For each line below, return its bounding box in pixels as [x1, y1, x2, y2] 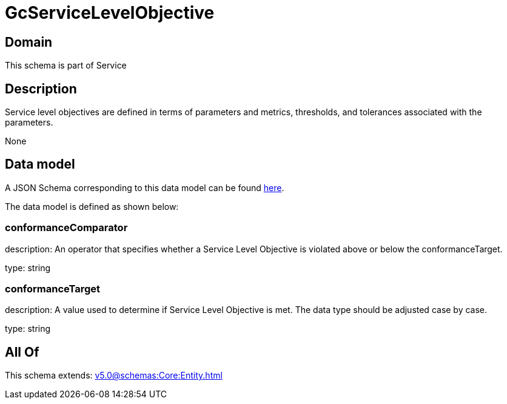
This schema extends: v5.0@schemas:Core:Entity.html [5, 370, 223, 381]
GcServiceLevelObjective [5, 2, 215, 23]
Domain [5, 34, 53, 50]
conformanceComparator [5, 221, 128, 234]
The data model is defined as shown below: [5, 201, 179, 212]
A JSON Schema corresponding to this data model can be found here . [5, 182, 284, 193]
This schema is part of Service [5, 60, 127, 71]
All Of [5, 344, 39, 360]
